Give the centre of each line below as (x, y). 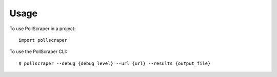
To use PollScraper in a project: (43, 29)
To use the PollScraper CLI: (38, 52)
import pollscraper (43, 40)
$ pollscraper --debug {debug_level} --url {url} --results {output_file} (115, 63)
